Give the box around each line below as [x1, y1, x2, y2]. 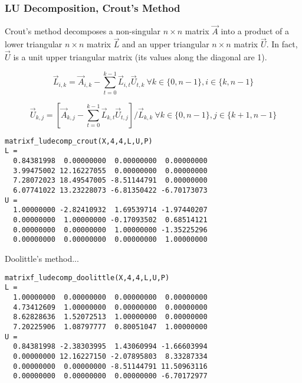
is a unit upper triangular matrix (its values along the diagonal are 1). [13, 51, 267, 63]
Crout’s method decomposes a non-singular [5, 25, 161, 37]
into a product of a [221, 25, 290, 37]
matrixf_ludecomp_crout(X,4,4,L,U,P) [5, 137, 153, 145]
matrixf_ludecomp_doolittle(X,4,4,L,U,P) [5, 273, 170, 282]
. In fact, [266, 38, 298, 50]
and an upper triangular [122, 38, 209, 50]
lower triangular [5, 38, 63, 50]
